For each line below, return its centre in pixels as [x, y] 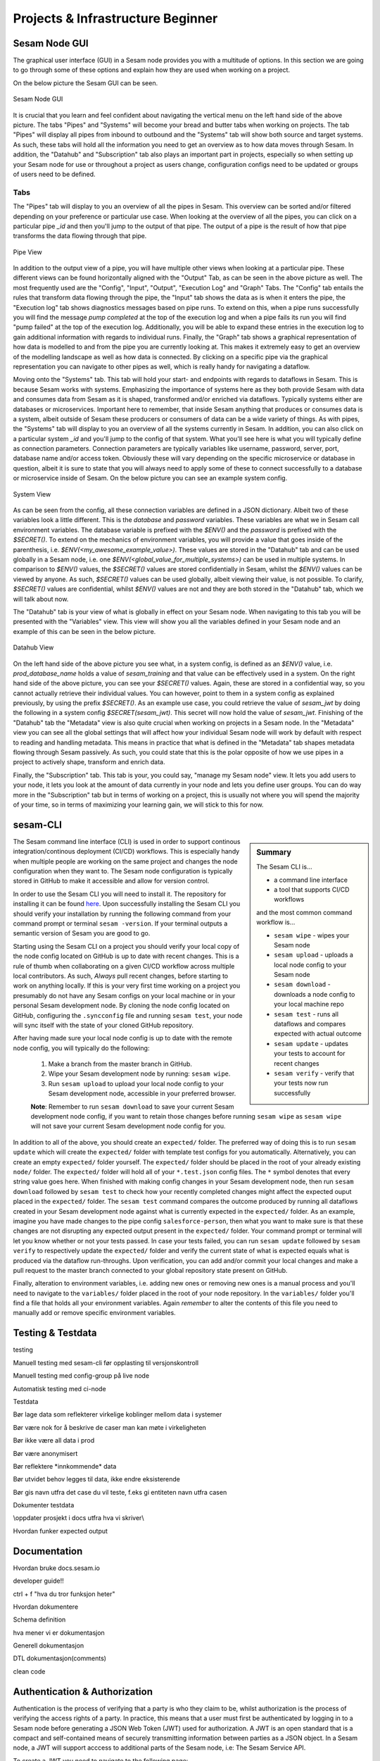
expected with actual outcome [318, 1034]
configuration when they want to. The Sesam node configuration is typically [123, 871]
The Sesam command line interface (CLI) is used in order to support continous [127, 841]
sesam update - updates [311, 1043]
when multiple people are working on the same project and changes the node [126, 861]
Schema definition [39, 1619]
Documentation [48, 1551]
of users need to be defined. [54, 174]
